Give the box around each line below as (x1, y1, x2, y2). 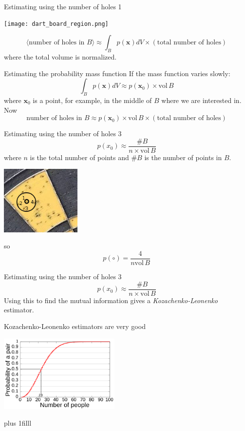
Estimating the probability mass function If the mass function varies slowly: (4, 68, 230, 78)
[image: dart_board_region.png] (4, 20, 109, 27)
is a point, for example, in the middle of (33, 95, 152, 105)
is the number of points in (144, 152, 222, 162)
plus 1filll (4, 418, 32, 428)
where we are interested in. (161, 95, 242, 105)
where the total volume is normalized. (4, 52, 117, 62)
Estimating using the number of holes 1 (4, 1, 122, 11)
